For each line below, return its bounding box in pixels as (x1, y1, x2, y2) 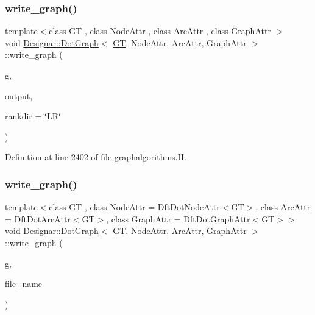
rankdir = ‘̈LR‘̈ (5, 110, 61, 122)
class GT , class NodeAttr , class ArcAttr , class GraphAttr (49, 24, 271, 37)
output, (5, 89, 33, 102)
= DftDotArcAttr (5, 212, 71, 225)
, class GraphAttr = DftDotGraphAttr (106, 212, 250, 225)
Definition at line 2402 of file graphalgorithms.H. (5, 150, 186, 163)
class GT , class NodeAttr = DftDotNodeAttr (49, 200, 220, 213)
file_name (5, 277, 43, 290)
